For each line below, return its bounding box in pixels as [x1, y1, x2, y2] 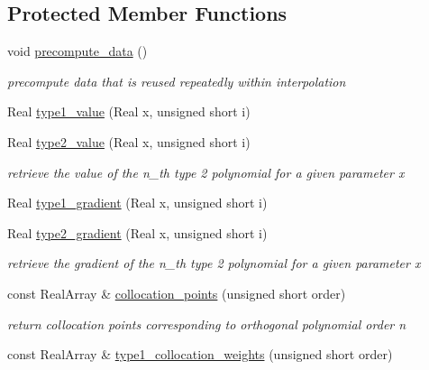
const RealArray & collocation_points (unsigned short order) [7, 283, 346, 302]
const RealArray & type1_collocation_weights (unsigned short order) [7, 345, 393, 364]
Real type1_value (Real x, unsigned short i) [7, 102, 251, 121]
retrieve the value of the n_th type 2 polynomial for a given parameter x [7, 162, 405, 181]
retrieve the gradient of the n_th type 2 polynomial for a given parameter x [7, 254, 421, 273]
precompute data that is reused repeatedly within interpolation [7, 71, 346, 90]
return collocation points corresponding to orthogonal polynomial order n [7, 314, 406, 333]
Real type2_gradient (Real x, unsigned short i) [7, 223, 268, 242]
